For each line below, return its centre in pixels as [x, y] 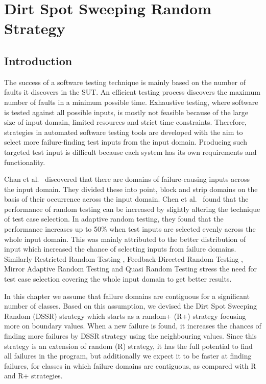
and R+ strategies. [33, 376]
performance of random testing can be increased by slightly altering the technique [132, 209]
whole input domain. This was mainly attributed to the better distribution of [125, 239]
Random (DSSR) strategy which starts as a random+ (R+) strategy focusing [125, 316]
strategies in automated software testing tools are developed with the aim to [124, 132]
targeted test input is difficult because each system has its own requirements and [130, 152]
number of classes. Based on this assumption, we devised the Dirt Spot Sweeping [130, 306]
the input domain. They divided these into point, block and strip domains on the [131, 189]
